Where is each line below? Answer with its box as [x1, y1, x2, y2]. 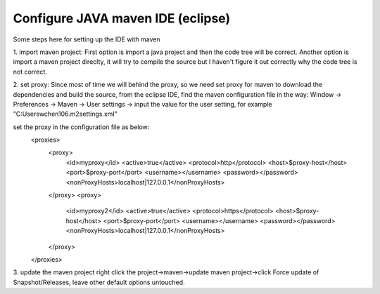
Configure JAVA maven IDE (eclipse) [13, 11, 231, 26]
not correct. [13, 67, 47, 76]
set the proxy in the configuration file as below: [13, 123, 150, 131]
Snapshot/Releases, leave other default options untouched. [13, 278, 186, 286]
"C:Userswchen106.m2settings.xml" [13, 109, 118, 119]
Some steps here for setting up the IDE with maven [13, 35, 161, 44]
